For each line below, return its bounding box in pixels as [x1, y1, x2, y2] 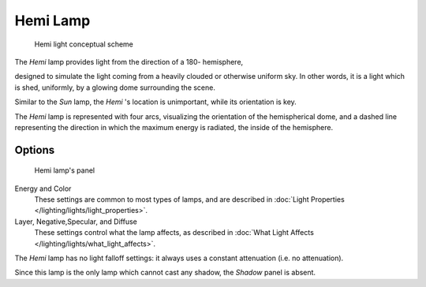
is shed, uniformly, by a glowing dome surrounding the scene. [14, 83, 216, 92]
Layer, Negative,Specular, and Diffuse [14, 217, 138, 226]
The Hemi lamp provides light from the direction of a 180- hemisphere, [14, 57, 244, 66]
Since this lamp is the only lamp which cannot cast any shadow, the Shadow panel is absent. [14, 268, 316, 278]
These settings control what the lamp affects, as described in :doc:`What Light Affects [34, 228, 315, 237]
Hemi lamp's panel [34, 166, 95, 175]
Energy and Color [14, 184, 72, 193]
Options [14, 143, 55, 157]
